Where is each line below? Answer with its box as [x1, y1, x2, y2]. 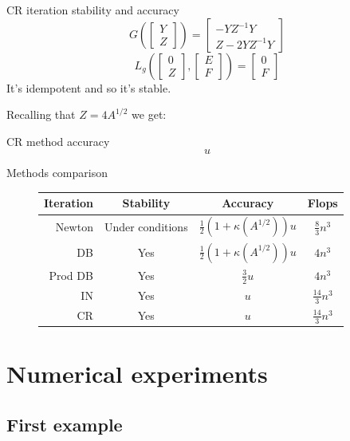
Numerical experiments [6, 357, 268, 390]
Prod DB [49, 266, 93, 283]
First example [6, 412, 123, 437]
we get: [132, 106, 167, 123]
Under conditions [104, 219, 188, 235]
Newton [55, 219, 93, 235]
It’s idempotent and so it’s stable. [6, 79, 171, 96]
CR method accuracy [6, 132, 110, 149]
